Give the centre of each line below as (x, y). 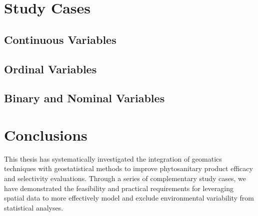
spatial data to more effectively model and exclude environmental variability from (129, 198)
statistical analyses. (34, 207)
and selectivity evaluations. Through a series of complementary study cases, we (125, 178)
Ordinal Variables (50, 69)
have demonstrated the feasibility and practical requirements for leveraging (119, 188)
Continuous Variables (60, 39)
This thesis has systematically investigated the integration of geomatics (113, 158)
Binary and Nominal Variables (84, 98)
